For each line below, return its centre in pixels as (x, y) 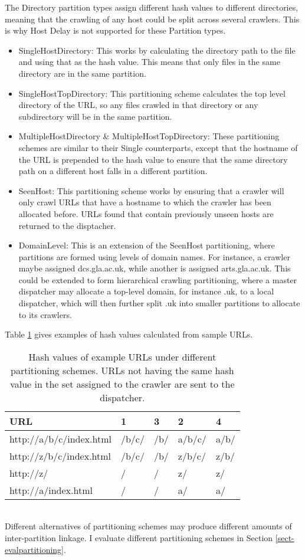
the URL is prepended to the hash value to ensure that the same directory (153, 159)
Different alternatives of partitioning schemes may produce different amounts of (148, 526)
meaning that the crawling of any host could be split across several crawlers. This (152, 19)
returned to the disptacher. (67, 225)
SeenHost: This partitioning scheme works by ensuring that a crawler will (151, 190)
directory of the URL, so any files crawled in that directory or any (138, 105)
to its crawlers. (45, 314)
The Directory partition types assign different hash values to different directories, (152, 7)
